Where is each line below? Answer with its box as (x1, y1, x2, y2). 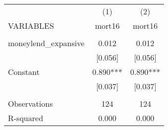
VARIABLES (8, 20, 54, 31)
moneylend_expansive (8, 37, 85, 49)
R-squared (8, 112, 44, 124)
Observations (8, 98, 53, 109)
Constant (8, 66, 40, 77)
